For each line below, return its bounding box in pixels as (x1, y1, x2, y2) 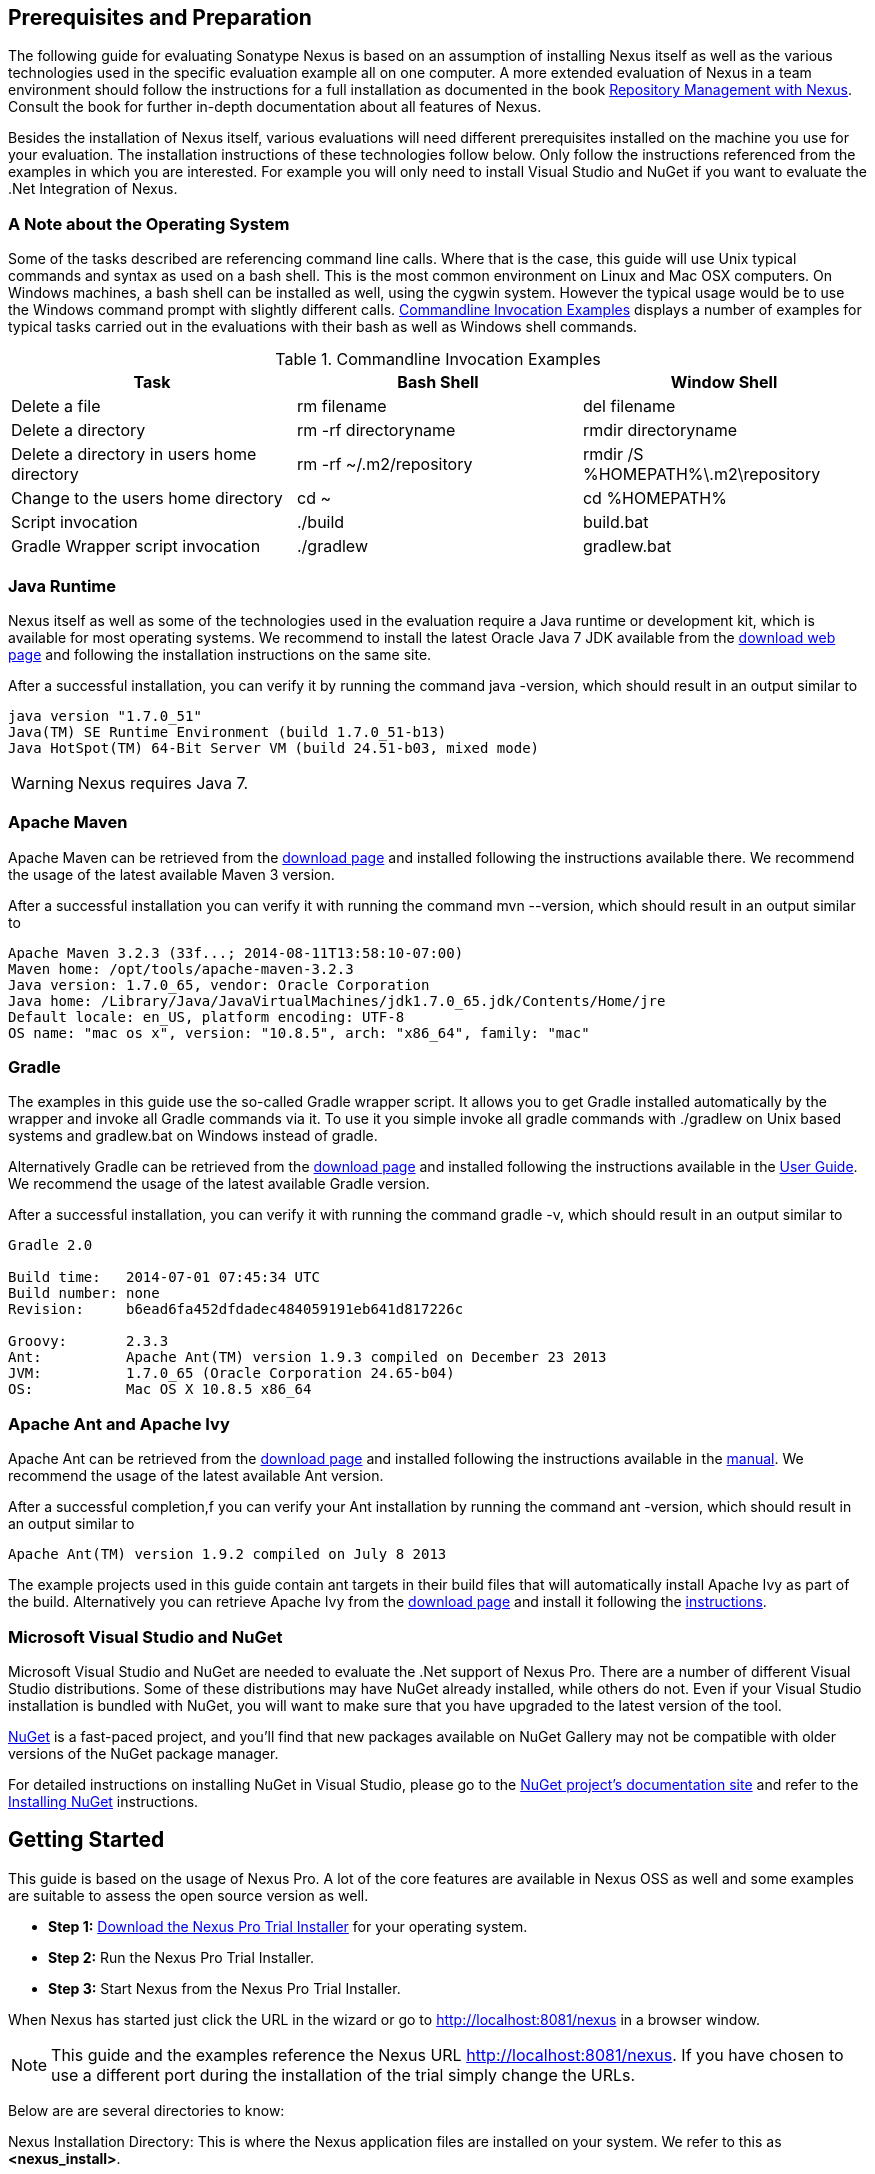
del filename (582, 396, 676, 417)
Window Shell (670, 372, 778, 393)
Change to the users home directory (11, 488, 283, 509)
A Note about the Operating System (8, 213, 290, 234)
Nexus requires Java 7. (77, 772, 249, 793)
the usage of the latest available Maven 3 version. (8, 865, 335, 883)
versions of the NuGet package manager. (8, 1744, 279, 1762)
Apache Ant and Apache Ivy (8, 1413, 230, 1434)
